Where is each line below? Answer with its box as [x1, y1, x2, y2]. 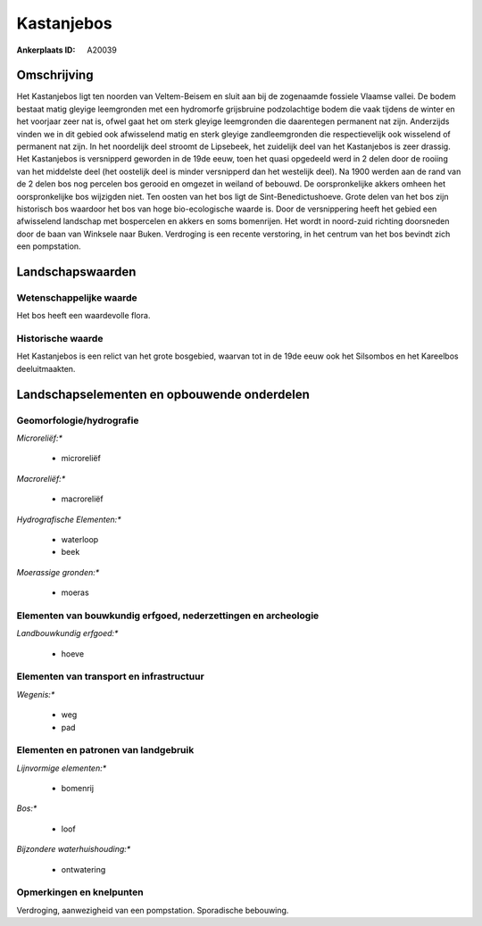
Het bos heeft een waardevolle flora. [16, 310, 151, 321]
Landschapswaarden [16, 264, 137, 279]
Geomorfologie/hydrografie [16, 414, 139, 426]
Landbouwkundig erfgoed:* [16, 628, 119, 639]
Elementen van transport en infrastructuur [16, 670, 204, 682]
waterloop [61, 533, 99, 544]
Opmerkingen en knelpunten [16, 886, 144, 898]
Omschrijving [16, 68, 94, 83]
